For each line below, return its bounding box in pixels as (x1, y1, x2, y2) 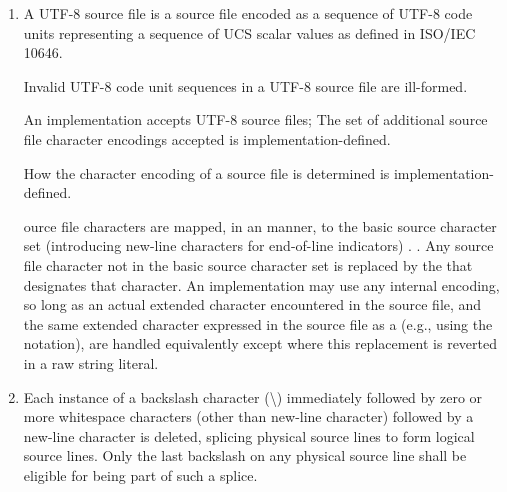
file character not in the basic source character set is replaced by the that (23, 254, 473, 275)
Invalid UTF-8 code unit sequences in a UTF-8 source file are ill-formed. (23, 75, 468, 96)
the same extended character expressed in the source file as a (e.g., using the (23, 313, 493, 334)
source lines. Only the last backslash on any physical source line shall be (23, 445, 467, 466)
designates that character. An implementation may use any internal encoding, (23, 274, 500, 295)
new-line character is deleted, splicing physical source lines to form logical (23, 425, 475, 446)
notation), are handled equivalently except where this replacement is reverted (23, 333, 498, 354)
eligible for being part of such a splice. (23, 464, 258, 485)
